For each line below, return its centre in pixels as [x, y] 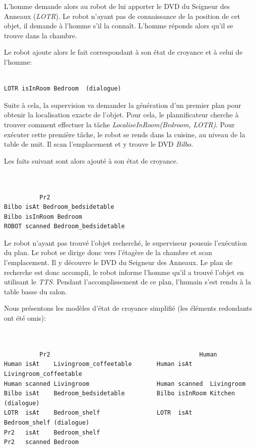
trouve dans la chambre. [41, 35]
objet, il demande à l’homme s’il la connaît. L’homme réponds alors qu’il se [119, 26]
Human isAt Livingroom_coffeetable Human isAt [98, 364]
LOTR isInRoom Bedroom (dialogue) [63, 89]
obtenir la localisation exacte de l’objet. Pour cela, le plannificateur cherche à [121, 115]
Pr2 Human [128, 354]
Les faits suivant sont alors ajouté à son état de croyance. [91, 160]
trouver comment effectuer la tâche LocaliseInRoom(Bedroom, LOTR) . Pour [119, 124]
